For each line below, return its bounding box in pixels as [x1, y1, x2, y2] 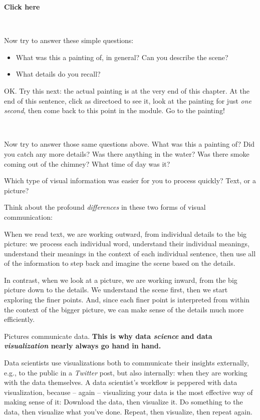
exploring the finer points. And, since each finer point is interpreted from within [4, 294, 250, 305]
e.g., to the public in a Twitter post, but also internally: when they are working [4, 367, 247, 377]
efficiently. [4, 314, 35, 324]
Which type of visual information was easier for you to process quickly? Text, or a [4, 175, 256, 186]
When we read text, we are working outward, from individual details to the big [4, 228, 247, 239]
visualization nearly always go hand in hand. [4, 340, 161, 351]
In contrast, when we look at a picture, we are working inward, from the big [4, 274, 237, 285]
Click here [4, 2, 40, 12]
